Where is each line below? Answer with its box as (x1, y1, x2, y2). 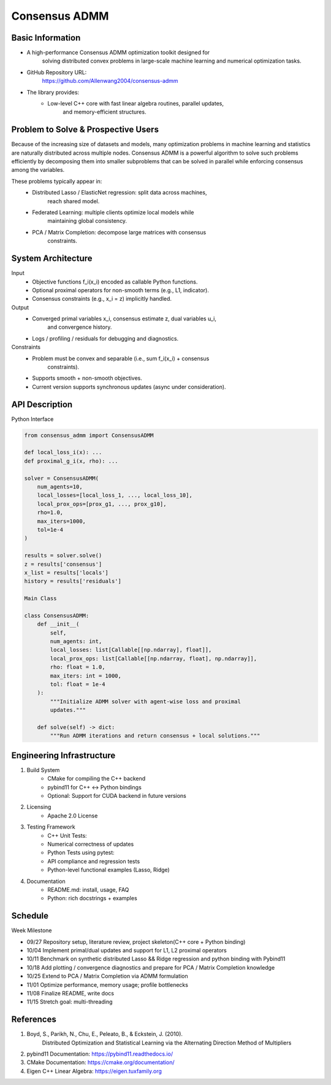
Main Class (24, 595, 57, 602)
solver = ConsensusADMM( (24, 474, 99, 482)
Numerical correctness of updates (47, 841, 134, 848)
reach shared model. (47, 197, 100, 205)
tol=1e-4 (37, 527, 64, 533)
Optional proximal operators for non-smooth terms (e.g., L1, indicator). (32, 286, 210, 294)
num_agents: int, (50, 638, 102, 645)
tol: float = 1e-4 (50, 681, 105, 688)
